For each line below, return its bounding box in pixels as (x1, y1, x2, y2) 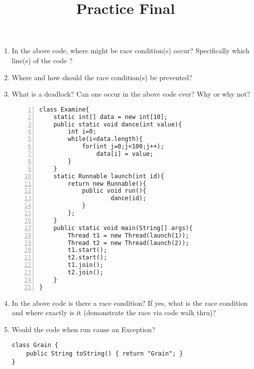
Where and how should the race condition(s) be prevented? (11, 72, 193, 82)
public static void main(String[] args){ (53, 224, 193, 232)
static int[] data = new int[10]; (53, 113, 168, 121)
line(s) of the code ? (11, 55, 73, 65)
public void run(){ (82, 187, 146, 195)
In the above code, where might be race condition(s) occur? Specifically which (11, 45, 250, 56)
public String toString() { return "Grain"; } (26, 350, 183, 358)
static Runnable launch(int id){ (53, 172, 164, 180)
